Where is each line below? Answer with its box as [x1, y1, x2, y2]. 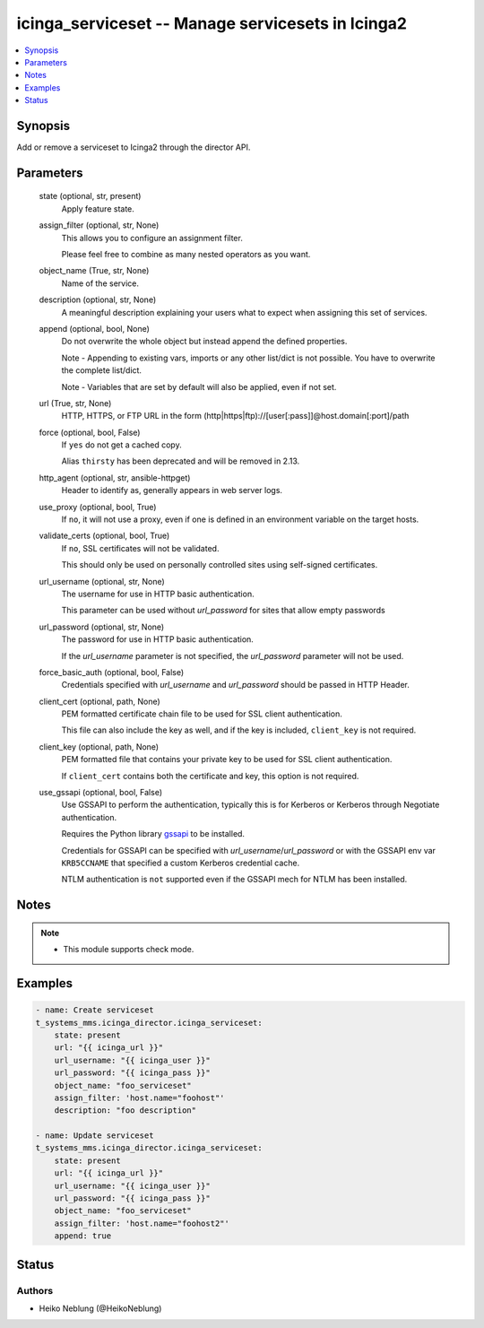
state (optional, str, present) [39, 191, 142, 202]
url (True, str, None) [39, 397, 112, 408]
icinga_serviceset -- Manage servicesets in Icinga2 [16, 13, 408, 33]
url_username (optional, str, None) [39, 576, 165, 586]
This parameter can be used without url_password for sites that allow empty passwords [61, 605, 385, 616]
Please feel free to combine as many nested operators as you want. [61, 248, 311, 259]
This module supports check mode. [63, 944, 194, 955]
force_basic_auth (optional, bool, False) [39, 666, 185, 677]
